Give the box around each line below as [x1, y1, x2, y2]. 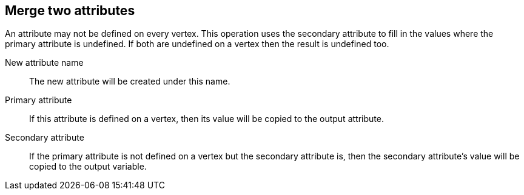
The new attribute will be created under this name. [29, 76, 230, 87]
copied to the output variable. [29, 161, 147, 172]
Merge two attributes [5, 3, 135, 18]
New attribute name [5, 57, 84, 68]
